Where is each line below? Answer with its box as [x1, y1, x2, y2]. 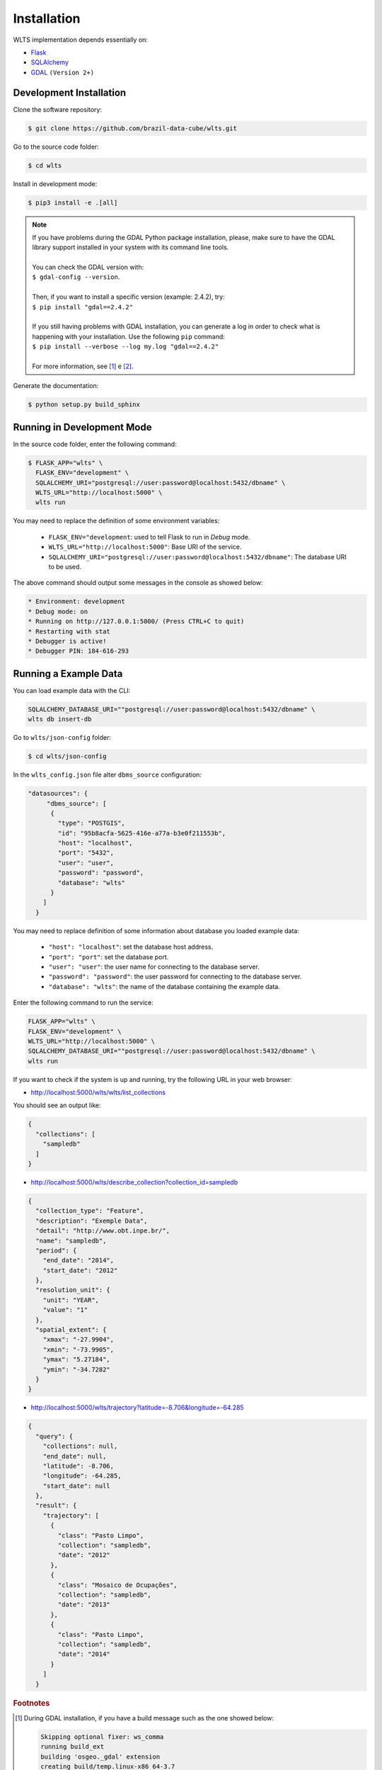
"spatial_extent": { [35, 1326, 107, 1334]
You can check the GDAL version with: [32, 263, 144, 272]
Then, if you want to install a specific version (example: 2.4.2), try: [32, 292, 226, 301]
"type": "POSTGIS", [57, 819, 125, 828]
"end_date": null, [42, 1452, 107, 1460]
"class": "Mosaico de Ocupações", [57, 1581, 178, 1589]
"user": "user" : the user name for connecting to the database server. [48, 962, 260, 971]
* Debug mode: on [28, 607, 88, 615]
